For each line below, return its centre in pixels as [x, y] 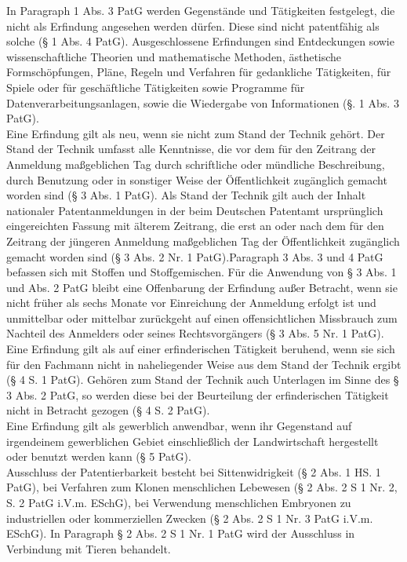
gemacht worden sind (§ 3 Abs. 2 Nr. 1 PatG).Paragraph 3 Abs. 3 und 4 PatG [195, 256]
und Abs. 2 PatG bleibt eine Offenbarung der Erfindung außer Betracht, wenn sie [202, 287]
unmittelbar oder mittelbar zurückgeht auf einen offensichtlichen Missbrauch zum [202, 317]
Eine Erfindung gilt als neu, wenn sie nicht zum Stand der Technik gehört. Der [196, 133]
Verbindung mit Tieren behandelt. [89, 548]
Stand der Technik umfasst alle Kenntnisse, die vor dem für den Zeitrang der [191, 149]
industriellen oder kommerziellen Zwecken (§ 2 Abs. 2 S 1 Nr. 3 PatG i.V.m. [190, 518]
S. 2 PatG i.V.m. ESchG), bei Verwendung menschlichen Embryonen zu [179, 502]
